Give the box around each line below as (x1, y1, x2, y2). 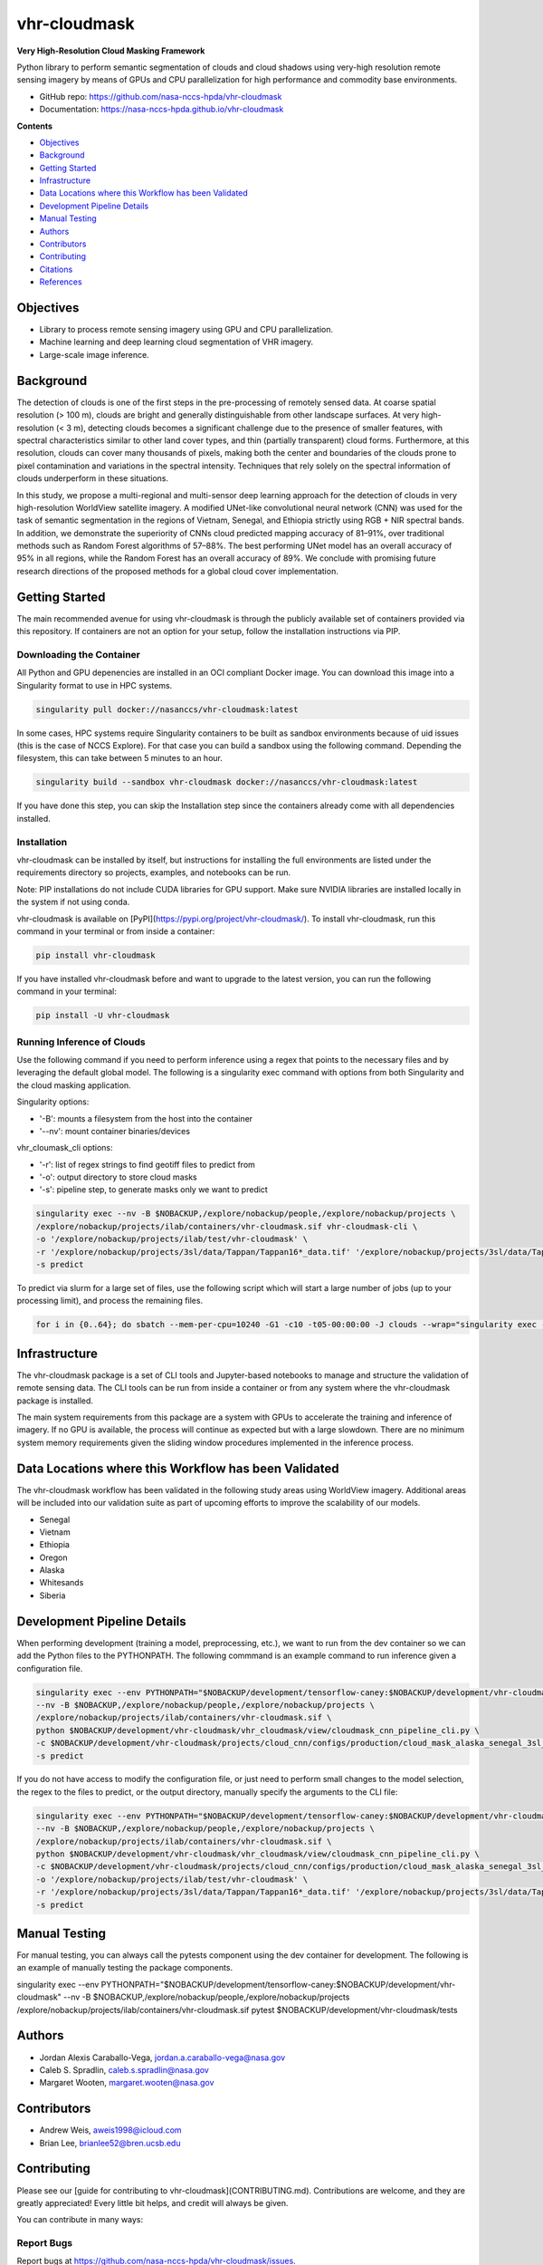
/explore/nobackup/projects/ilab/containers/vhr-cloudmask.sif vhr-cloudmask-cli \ (35, 1221, 418, 1231)
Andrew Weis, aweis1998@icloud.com (39, 2125, 182, 2135)
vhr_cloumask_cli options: (16, 1142, 113, 1153)
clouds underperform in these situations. (16, 473, 169, 484)
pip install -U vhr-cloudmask (35, 1010, 170, 1021)
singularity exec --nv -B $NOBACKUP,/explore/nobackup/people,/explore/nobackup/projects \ (35, 1209, 456, 1219)
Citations (39, 264, 73, 275)
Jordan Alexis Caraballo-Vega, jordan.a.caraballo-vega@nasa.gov (39, 2052, 286, 2063)
